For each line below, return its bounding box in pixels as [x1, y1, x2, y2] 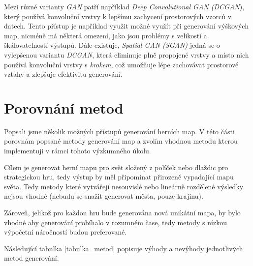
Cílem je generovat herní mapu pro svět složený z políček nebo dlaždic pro [4, 162, 228, 172]
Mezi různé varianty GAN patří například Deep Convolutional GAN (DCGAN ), [4, 1, 245, 11]
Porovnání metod [4, 97, 124, 118]
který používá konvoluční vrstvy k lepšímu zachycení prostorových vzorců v [4, 11, 232, 21]
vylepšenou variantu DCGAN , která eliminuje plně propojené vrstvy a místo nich [4, 49, 249, 59]
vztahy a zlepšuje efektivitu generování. [4, 69, 123, 79]
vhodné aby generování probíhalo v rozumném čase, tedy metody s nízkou [4, 217, 227, 227]
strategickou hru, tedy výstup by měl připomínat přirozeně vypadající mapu [4, 172, 234, 182]
